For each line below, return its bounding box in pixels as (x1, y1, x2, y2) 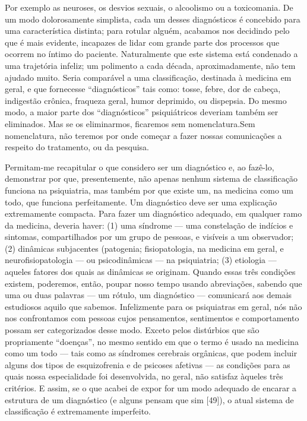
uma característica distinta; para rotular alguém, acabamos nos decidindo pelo (5, 24, 290, 37)
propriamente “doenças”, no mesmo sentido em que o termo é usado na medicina (5, 335, 299, 347)
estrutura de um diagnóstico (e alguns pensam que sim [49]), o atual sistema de (5, 393, 294, 406)
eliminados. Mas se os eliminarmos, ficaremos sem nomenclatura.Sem (5, 117, 255, 129)
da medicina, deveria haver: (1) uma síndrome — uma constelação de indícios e (5, 219, 293, 231)
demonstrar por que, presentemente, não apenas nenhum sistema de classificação (5, 172, 297, 185)
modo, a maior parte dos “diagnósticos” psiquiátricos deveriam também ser (5, 106, 278, 118)
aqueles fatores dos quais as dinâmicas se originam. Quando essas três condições (5, 265, 296, 278)
